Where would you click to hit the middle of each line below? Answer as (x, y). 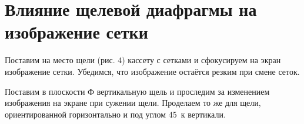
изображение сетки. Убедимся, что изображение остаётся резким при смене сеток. (152, 71)
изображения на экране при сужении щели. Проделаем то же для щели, (133, 103)
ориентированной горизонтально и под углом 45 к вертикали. (115, 114)
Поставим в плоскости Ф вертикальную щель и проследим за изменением (137, 91)
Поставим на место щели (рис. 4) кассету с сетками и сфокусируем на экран (143, 60)
